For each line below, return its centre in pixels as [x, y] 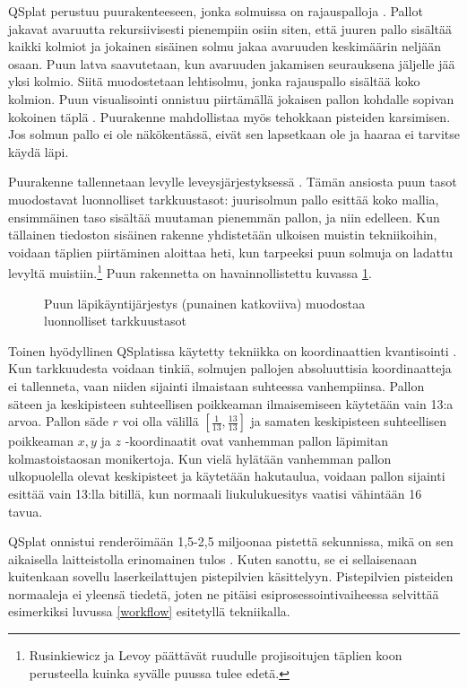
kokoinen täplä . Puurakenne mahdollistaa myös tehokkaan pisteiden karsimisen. [229, 116]
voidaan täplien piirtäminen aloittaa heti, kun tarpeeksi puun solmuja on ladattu [231, 252]
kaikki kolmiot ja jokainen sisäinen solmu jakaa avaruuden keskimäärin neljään [225, 46]
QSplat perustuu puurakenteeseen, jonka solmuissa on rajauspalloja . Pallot [216, 11]
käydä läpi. [39, 151]
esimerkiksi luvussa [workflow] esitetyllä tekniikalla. [149, 611]
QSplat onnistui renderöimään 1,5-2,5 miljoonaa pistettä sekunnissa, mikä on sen [231, 541]
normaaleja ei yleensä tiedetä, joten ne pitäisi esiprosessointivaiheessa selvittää [224, 593]
